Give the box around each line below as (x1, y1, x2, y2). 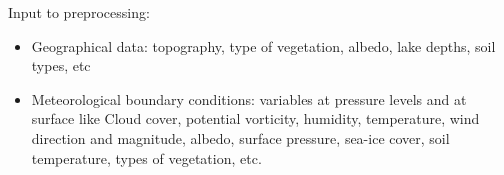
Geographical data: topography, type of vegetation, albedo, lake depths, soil (31, 35, 496, 56)
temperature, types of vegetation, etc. (31, 147, 262, 168)
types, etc (31, 55, 91, 76)
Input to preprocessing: (8, 2, 150, 22)
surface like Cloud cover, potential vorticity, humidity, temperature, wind (31, 108, 480, 129)
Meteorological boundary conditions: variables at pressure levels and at (31, 88, 467, 109)
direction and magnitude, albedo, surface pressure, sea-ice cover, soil (31, 127, 450, 148)
